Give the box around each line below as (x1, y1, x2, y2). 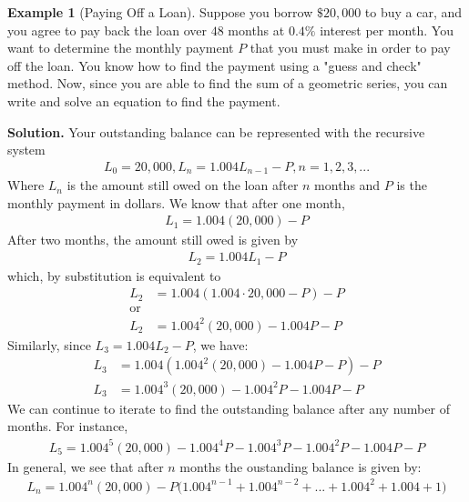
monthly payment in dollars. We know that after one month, (7, 193, 345, 212)
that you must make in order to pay (250, 38, 451, 57)
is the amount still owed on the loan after (66, 176, 299, 195)
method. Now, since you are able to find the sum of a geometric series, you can (7, 74, 448, 93)
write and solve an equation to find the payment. (7, 91, 280, 110)
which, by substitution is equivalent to (7, 266, 221, 285)
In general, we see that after (7, 457, 164, 476)
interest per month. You (320, 20, 454, 39)
